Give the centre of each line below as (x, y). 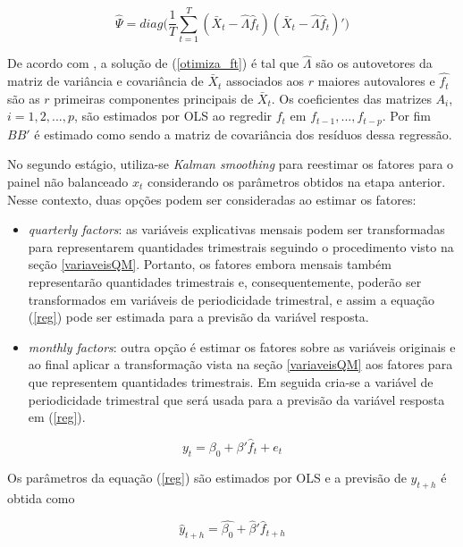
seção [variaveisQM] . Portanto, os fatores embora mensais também (210, 264)
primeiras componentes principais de (154, 98)
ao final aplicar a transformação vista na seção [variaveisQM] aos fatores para (240, 364)
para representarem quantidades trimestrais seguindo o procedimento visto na (241, 246)
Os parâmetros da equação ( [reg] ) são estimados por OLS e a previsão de (207, 477)
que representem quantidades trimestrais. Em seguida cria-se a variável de (231, 381)
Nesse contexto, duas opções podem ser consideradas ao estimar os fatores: (212, 199)
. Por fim (406, 116)
